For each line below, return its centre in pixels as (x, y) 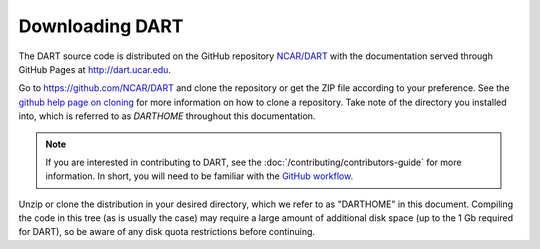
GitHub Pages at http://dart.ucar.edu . (95, 69)
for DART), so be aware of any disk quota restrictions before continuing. (166, 232)
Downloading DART (101, 26)
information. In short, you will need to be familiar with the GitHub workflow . (199, 176)
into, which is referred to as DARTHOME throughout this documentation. (167, 116)
